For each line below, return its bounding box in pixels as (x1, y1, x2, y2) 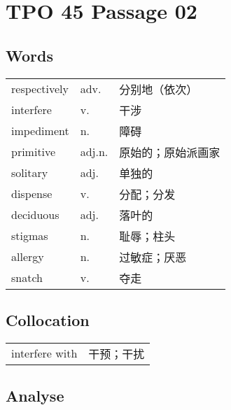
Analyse (6, 385, 64, 407)
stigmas (11, 227, 48, 244)
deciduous (11, 206, 59, 223)
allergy (11, 248, 44, 265)
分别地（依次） (119, 80, 198, 97)
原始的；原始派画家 (119, 143, 220, 160)
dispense (11, 185, 52, 202)
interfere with (11, 345, 78, 362)
